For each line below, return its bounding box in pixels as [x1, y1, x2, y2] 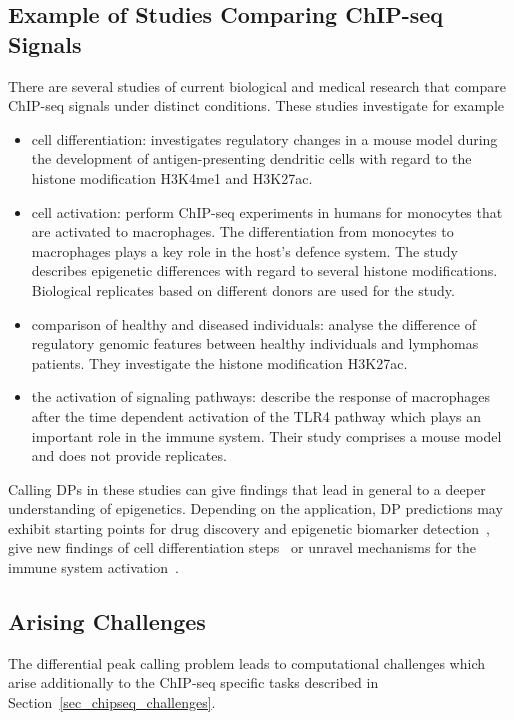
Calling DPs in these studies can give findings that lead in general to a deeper [8, 478, 486, 499]
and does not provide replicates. [31, 445, 227, 466]
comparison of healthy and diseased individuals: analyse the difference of [31, 313, 477, 334]
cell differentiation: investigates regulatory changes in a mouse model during [31, 128, 498, 149]
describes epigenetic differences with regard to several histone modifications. [31, 260, 498, 281]
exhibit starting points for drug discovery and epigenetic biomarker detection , [8, 517, 490, 538]
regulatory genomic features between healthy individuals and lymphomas [31, 333, 479, 354]
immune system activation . [8, 557, 179, 578]
